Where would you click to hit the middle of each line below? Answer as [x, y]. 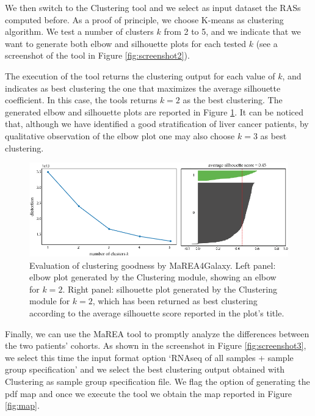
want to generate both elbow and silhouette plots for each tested [126, 43]
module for [50, 301]
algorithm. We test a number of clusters [79, 31]
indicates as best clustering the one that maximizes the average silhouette [143, 88]
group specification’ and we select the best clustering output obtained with [145, 369]
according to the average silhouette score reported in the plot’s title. [157, 312]
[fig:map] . [22, 405]
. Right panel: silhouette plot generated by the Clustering [170, 289]
